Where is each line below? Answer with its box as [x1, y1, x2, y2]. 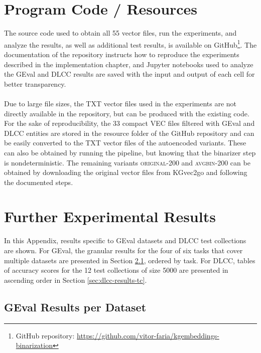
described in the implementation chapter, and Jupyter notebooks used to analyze [4, 59, 253, 69]
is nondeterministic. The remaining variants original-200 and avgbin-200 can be [4, 157, 250, 167]
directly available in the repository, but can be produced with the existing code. [4, 108, 249, 118]
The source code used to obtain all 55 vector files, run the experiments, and [4, 28, 237, 38]
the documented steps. [4, 176, 73, 187]
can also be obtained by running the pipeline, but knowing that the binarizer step [4, 147, 256, 157]
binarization [16, 340, 53, 350]
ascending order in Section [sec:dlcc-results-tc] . [4, 274, 147, 285]
